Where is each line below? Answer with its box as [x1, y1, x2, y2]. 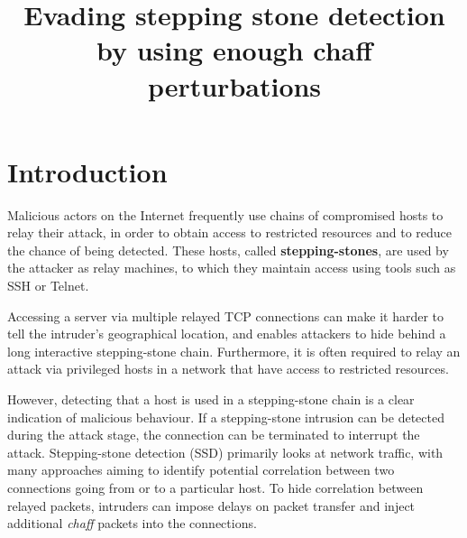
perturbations [147, 67, 322, 104]
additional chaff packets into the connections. [7, 514, 257, 533]
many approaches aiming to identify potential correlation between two [7, 460, 395, 479]
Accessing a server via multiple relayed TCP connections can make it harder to [7, 306, 444, 325]
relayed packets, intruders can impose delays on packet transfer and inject [7, 496, 416, 515]
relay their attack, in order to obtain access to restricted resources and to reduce [7, 223, 453, 242]
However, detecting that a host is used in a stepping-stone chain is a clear [7, 390, 415, 409]
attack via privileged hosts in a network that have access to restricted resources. [7, 359, 449, 378]
